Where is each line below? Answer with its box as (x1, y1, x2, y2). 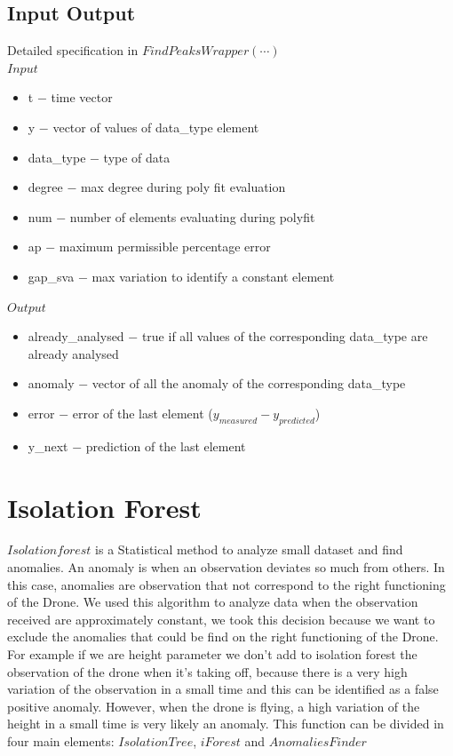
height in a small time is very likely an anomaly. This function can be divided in (7, 714, 444, 733)
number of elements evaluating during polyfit (69, 207, 315, 226)
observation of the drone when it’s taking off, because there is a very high (7, 662, 408, 680)
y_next (28, 436, 68, 455)
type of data (103, 147, 171, 166)
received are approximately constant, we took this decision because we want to (7, 609, 435, 628)
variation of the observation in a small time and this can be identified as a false (7, 680, 439, 698)
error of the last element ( (72, 403, 213, 422)
